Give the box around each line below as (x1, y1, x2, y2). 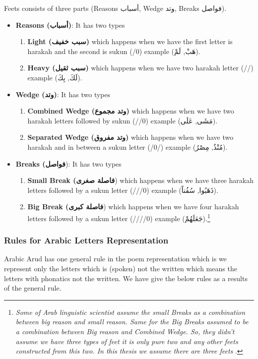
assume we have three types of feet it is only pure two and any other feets (15, 336, 238, 346)
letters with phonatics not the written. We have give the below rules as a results (4, 273, 248, 283)
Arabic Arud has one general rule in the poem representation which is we (4, 253, 227, 264)
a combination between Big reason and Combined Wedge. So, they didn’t (15, 326, 235, 336)
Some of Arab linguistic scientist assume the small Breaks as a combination (15, 306, 246, 317)
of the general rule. (4, 283, 62, 293)
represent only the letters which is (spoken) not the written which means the (4, 263, 237, 273)
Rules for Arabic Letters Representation (4, 234, 169, 246)
